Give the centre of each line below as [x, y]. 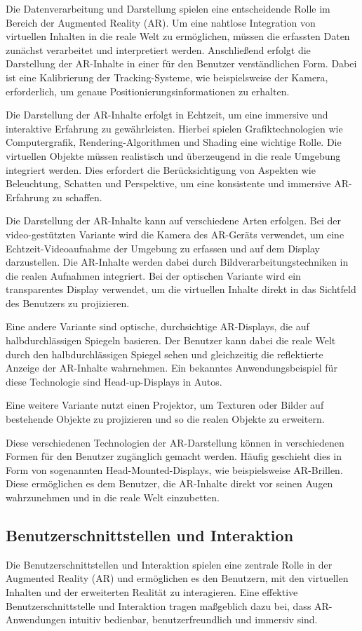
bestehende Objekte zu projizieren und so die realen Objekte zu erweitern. [165, 419]
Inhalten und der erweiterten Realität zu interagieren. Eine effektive [152, 591]
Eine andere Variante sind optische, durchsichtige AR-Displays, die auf [157, 326]
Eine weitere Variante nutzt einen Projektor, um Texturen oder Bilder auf [165, 405]
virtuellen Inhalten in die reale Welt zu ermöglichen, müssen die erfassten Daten [178, 36]
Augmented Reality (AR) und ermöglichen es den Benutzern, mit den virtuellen [177, 578]
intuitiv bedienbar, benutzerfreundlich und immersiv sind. [193, 619]
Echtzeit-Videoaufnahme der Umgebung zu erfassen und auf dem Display [163, 248]
